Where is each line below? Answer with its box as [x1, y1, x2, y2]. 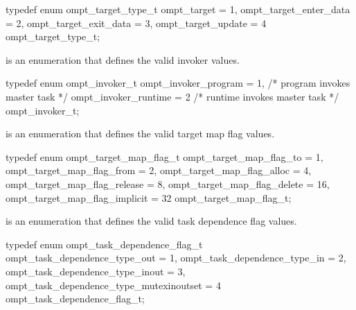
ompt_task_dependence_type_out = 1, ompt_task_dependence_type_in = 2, [6, 250, 346, 265]
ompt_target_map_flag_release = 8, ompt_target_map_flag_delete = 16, [6, 176, 330, 191]
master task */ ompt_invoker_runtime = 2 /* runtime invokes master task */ [6, 89, 339, 103]
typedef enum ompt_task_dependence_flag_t [6, 236, 203, 251]
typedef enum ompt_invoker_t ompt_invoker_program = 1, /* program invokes [6, 76, 350, 90]
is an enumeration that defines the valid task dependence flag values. [6, 214, 297, 228]
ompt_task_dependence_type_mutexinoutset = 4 [6, 277, 221, 292]
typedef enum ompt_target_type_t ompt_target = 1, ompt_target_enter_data [6, 2, 350, 16]
